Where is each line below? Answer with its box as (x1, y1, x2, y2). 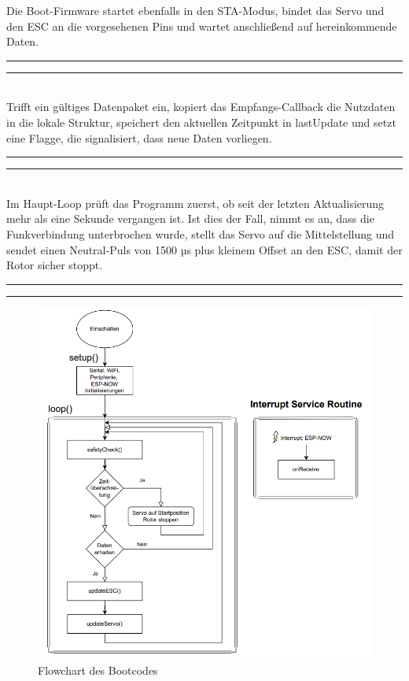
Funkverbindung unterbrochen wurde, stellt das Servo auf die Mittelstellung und (6, 225, 395, 242)
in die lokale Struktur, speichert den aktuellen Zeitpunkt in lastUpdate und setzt (6, 113, 396, 130)
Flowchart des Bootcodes (38, 661, 158, 678)
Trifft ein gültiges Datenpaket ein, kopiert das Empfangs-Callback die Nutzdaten (6, 98, 396, 115)
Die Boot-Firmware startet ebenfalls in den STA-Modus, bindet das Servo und (6, 2, 385, 18)
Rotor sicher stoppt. (6, 257, 103, 273)
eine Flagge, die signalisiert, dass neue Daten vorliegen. (6, 129, 272, 146)
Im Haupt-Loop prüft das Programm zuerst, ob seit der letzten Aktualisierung (6, 194, 385, 211)
